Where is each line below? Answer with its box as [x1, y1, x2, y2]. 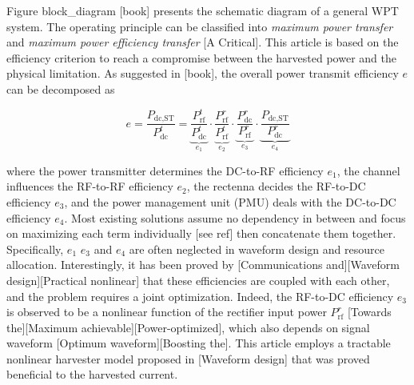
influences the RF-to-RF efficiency [6, 178, 173, 195]
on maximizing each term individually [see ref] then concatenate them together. [6, 225, 396, 242]
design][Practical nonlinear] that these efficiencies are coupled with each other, [6, 271, 390, 288]
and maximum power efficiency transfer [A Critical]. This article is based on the [6, 34, 399, 50]
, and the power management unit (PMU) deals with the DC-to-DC [64, 193, 396, 210]
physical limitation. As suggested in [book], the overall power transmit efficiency [6, 65, 399, 82]
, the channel [336, 162, 400, 178]
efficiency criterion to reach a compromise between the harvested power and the [6, 49, 396, 66]
